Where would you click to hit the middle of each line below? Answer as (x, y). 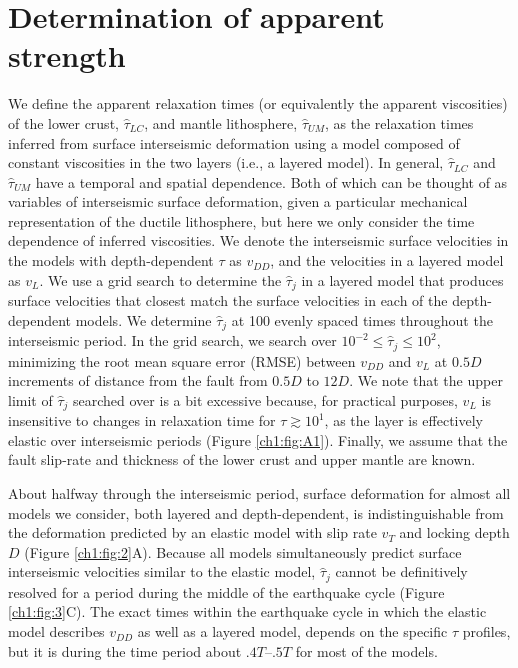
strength (67, 55)
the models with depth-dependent (111, 260)
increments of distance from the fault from (138, 380)
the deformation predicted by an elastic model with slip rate (192, 532)
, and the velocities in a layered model (387, 260)
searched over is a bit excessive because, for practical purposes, (265, 399)
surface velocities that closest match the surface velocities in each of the (228, 300)
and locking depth (454, 532)
